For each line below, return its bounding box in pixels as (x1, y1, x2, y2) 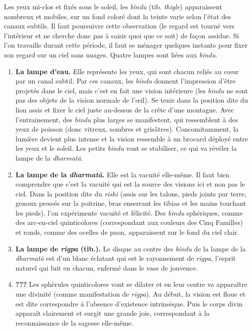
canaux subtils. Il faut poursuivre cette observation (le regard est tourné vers (4, 21, 235, 31)
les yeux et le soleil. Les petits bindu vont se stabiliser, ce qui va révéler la (15, 143, 237, 153)
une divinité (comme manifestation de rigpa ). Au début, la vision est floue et (15, 289, 246, 299)
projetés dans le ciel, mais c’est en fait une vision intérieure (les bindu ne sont (15, 85, 248, 95)
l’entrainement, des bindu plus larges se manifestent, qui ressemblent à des (15, 114, 238, 124)
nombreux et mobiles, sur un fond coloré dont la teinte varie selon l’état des (4, 11, 231, 21)
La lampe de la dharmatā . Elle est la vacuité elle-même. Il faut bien (15, 169, 230, 179)
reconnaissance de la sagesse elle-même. (15, 317, 134, 328)
